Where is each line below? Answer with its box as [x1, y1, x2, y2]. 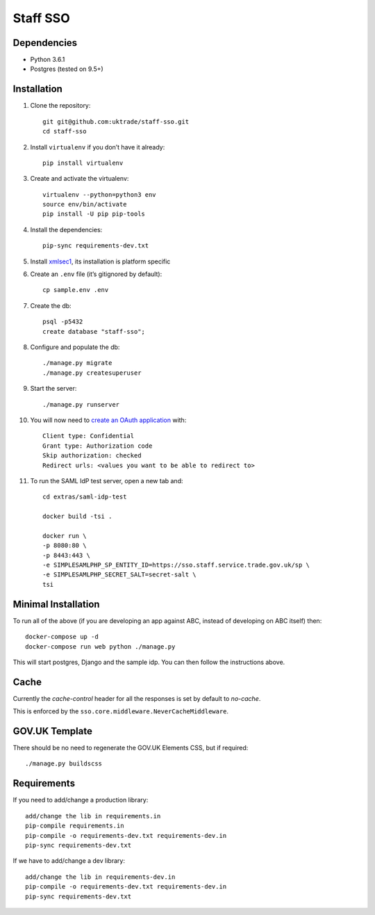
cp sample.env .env [42, 286, 109, 294]
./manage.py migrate [42, 359, 112, 367]
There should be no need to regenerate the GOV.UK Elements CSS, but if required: [12, 744, 249, 752]
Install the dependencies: [30, 225, 103, 234]
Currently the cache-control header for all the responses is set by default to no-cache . [12, 694, 261, 702]
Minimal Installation [12, 598, 100, 610]
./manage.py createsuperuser [42, 369, 142, 377]
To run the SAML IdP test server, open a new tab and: [30, 476, 183, 485]
